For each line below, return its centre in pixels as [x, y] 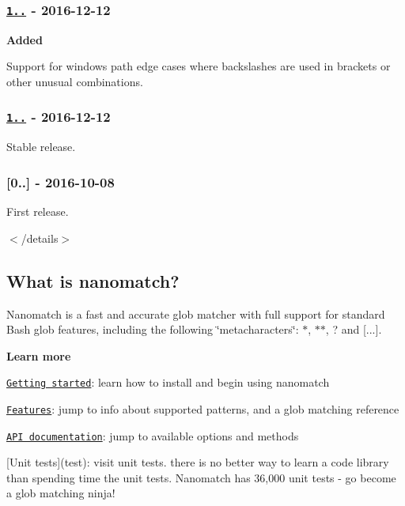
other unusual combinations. [75, 81]
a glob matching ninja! [61, 493]
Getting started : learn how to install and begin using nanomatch [168, 382]
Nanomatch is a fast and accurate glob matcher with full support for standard [196, 313]
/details [40, 238]
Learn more [39, 355]
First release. [38, 211]
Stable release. [41, 147]
